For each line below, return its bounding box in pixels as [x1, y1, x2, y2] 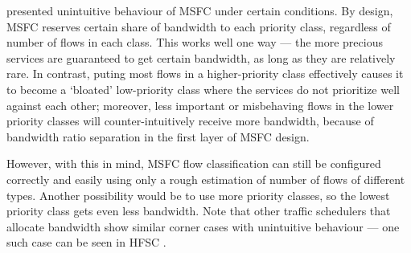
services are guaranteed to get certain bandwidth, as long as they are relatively [6, 49, 396, 66]
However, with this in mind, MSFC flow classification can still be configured [6, 155, 381, 172]
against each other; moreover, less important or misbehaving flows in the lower [6, 96, 394, 113]
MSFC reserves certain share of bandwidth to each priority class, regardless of [6, 18, 391, 35]
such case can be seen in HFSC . [6, 234, 166, 251]
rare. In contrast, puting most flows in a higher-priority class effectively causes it [6, 65, 404, 82]
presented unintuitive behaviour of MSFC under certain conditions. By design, [6, 2, 393, 18]
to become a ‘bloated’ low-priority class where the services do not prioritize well [6, 80, 400, 97]
